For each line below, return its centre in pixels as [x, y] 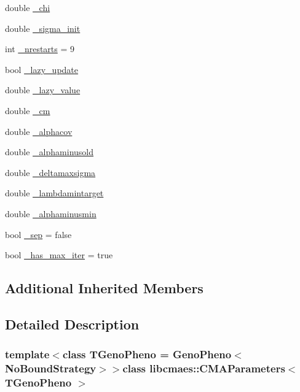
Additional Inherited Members [104, 288]
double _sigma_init [43, 28]
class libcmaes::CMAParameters [204, 368]
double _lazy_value [43, 90]
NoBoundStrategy [51, 368]
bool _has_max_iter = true [59, 255]
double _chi [28, 7]
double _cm [28, 110]
